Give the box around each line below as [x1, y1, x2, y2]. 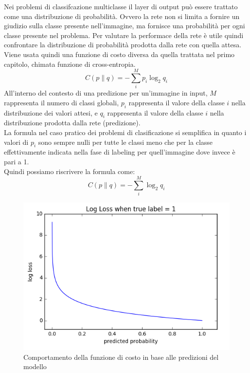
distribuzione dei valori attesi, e [4, 107, 98, 118]
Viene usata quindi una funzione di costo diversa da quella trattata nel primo [4, 49, 235, 59]
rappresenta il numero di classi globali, [4, 97, 119, 107]
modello [23, 361, 47, 372]
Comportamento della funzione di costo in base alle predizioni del [23, 352, 219, 362]
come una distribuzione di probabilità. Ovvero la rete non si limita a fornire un [4, 11, 240, 21]
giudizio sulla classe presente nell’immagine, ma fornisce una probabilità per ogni [4, 20, 245, 31]
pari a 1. [4, 157, 29, 167]
